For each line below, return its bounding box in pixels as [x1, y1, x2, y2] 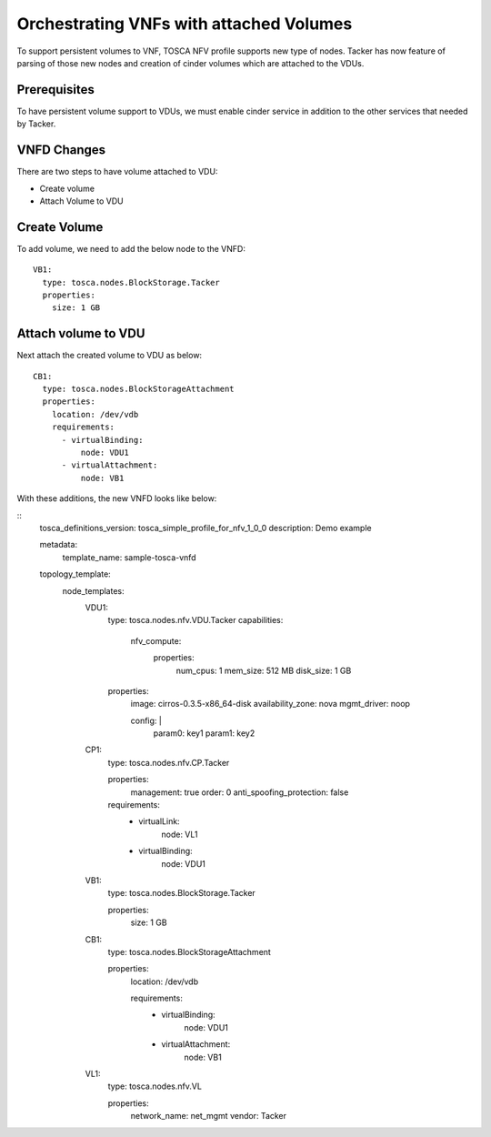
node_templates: [62, 585, 125, 596]
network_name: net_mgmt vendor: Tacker [130, 1111, 286, 1122]
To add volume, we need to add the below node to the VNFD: [16, 243, 245, 254]
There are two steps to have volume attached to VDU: [16, 166, 218, 177]
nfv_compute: [130, 635, 182, 646]
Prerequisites [16, 82, 95, 97]
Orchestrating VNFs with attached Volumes [16, 14, 353, 34]
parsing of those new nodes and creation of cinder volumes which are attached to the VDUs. [16, 57, 365, 68]
